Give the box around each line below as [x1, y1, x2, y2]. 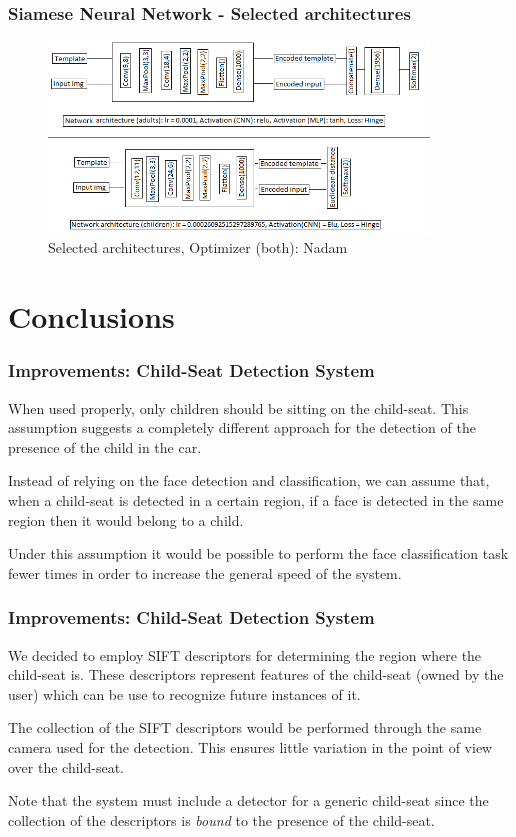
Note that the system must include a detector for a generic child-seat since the [8, 790, 489, 811]
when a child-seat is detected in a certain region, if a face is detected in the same [8, 489, 504, 510]
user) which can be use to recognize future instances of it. [8, 683, 361, 704]
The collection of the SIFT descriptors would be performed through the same [8, 717, 482, 738]
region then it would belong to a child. [8, 509, 244, 530]
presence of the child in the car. [8, 436, 202, 457]
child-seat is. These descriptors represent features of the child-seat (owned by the [8, 664, 504, 685]
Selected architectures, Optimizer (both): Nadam [48, 237, 348, 258]
